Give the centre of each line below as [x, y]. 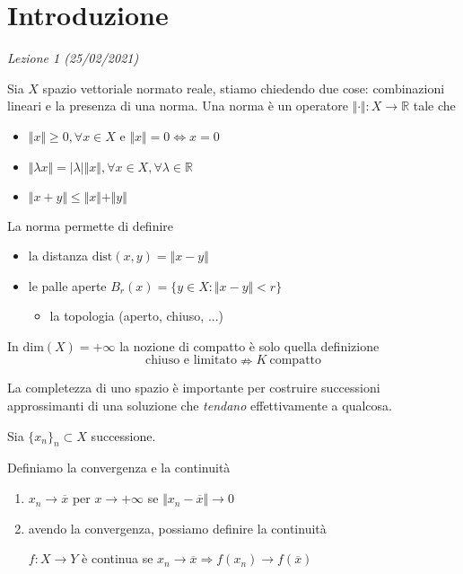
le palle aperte [67, 285]
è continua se [118, 558]
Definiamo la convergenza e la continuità [119, 468]
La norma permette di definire [91, 225]
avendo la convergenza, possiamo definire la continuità [177, 528]
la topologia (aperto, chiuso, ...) [137, 316]
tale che [434, 106]
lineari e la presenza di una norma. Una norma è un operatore [178, 106]
